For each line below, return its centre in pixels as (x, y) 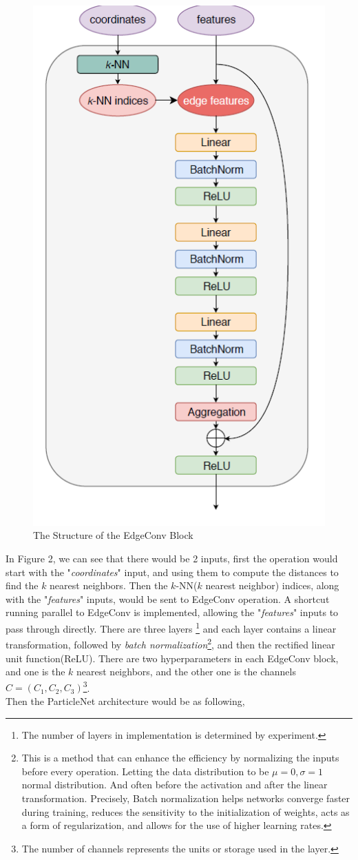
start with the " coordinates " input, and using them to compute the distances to (172, 572)
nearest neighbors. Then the (109, 585)
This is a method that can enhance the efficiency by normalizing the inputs (180, 758)
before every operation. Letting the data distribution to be (145, 771)
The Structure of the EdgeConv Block (113, 535)
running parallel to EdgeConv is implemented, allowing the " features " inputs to (172, 612)
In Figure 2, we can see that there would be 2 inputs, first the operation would (172, 559)
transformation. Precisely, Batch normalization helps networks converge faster (186, 798)
